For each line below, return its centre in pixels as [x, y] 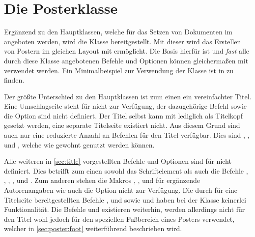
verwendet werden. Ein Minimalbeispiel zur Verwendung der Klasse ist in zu [119, 70]
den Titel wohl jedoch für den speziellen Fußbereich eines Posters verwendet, [119, 219]
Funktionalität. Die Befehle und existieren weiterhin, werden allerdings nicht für [125, 209]
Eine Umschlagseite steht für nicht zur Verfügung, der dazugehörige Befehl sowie [125, 106]
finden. [14, 80]
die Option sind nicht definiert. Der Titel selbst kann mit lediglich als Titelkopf [123, 115]
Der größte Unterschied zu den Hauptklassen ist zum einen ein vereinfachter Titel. [128, 96]
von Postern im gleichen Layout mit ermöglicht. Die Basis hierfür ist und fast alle [127, 51]
